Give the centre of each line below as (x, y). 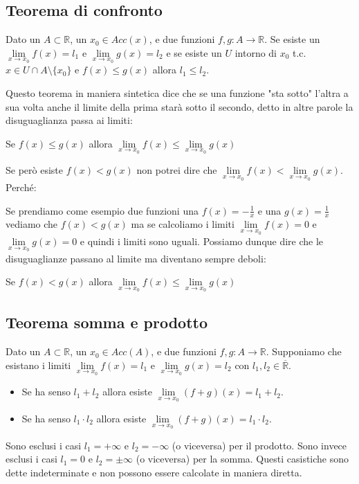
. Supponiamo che (304, 351)
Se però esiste (35, 170)
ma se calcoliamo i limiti (183, 224)
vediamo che (32, 224)
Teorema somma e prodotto (107, 322)
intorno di (256, 52)
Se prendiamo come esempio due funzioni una (102, 210)
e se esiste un (194, 52)
